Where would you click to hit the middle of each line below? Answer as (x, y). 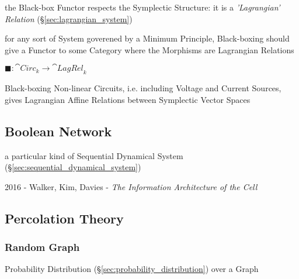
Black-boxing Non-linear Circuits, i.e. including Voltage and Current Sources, (143, 88)
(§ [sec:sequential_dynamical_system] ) (73, 167)
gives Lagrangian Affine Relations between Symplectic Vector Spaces (128, 99)
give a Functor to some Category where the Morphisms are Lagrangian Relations (149, 49)
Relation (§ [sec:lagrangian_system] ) (69, 18)
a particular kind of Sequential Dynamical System (94, 155)
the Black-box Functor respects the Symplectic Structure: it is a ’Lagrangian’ (142, 7)
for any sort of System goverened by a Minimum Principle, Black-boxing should (147, 38)
